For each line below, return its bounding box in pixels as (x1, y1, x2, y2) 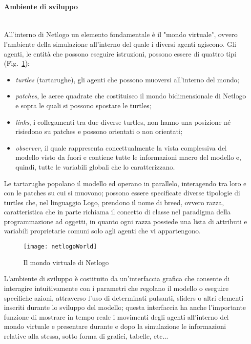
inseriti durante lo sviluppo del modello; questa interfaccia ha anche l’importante (4, 302, 246, 312)
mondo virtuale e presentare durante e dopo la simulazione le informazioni (4, 321, 226, 331)
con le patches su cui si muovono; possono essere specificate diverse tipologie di (4, 188, 240, 198)
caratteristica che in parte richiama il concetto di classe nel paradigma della (4, 207, 230, 217)
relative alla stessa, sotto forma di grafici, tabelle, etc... (4, 330, 168, 341)
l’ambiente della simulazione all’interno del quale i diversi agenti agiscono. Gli (4, 38, 236, 49)
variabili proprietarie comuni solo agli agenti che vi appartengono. (4, 226, 201, 236)
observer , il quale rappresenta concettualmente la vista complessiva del (15, 142, 227, 153)
